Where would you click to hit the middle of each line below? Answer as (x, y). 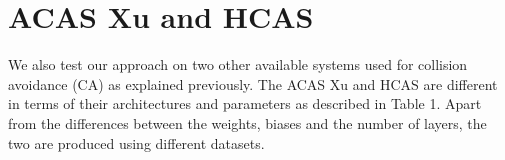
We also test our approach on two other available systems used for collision (238, 64)
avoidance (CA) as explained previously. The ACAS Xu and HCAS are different (253, 83)
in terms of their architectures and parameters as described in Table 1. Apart (245, 103)
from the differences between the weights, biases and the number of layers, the (247, 122)
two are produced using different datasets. (136, 142)
